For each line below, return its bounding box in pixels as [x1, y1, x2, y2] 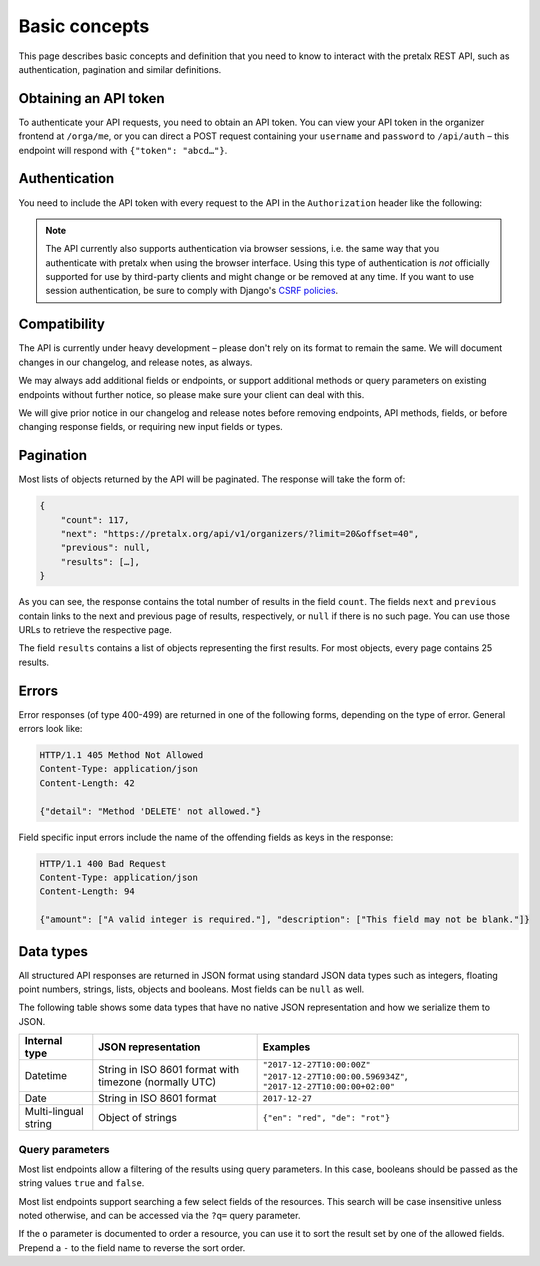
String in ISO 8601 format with [98, 1063, 240, 1077]
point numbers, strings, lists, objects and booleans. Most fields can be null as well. [18, 983, 365, 995]
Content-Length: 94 [39, 886, 135, 897]
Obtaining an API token [18, 90, 165, 107]
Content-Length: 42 [39, 777, 135, 789]
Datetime [24, 1069, 68, 1083]
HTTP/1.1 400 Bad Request [39, 858, 167, 869]
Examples [262, 1040, 311, 1054]
